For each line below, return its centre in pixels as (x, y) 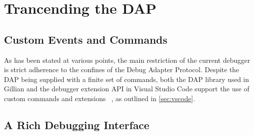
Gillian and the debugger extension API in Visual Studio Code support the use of (127, 89)
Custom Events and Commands (86, 39)
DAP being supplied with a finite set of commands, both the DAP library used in (127, 79)
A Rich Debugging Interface (77, 124)
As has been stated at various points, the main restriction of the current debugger (127, 60)
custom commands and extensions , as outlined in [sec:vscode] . (100, 98)
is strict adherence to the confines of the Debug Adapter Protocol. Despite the (122, 69)
